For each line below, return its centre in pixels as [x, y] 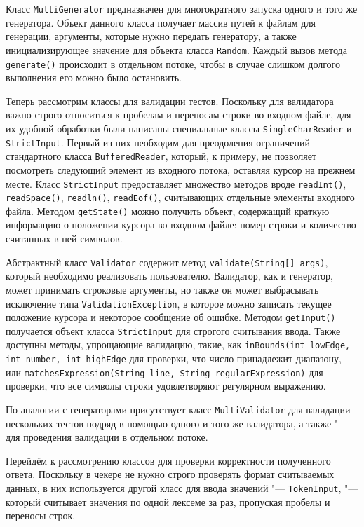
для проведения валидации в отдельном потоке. [107, 437]
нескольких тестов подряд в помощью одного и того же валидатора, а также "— [177, 423]
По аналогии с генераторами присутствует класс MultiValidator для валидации [178, 410]
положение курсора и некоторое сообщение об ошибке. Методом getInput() [171, 317]
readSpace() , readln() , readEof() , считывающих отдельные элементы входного [180, 197]
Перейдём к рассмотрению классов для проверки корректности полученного [168, 460]
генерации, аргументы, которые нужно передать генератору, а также [151, 36]
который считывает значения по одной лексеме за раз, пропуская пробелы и [168, 501]
